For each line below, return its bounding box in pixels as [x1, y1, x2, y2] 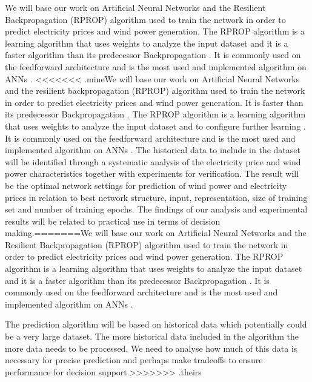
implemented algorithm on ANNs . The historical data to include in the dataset [5, 143, 300, 156]
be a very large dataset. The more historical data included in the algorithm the [5, 330, 299, 343]
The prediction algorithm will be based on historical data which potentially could [5, 318, 307, 331]
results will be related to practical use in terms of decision [5, 214, 221, 227]
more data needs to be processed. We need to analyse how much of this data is [5, 341, 297, 354]
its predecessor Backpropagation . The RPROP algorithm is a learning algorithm [5, 108, 306, 120]
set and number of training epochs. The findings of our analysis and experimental [5, 203, 308, 216]
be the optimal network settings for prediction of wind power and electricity [5, 179, 287, 191]
